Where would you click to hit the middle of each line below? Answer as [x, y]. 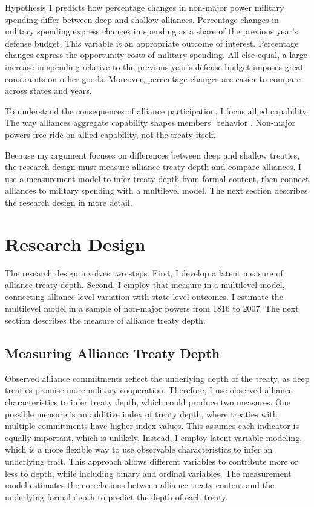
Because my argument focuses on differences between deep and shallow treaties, [152, 155]
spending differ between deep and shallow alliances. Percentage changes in [142, 19]
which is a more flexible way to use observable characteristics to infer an [139, 449]
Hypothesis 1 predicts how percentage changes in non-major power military [145, 7]
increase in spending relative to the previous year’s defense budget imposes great [154, 66]
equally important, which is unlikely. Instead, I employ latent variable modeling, [154, 437]
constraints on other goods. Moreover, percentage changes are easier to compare [153, 78]
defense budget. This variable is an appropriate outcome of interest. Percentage [152, 43]
